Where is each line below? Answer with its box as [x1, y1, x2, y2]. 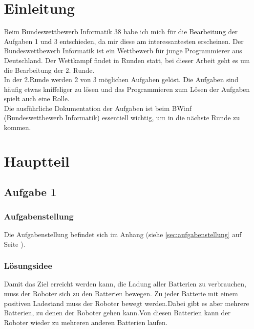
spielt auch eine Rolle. [4, 93, 70, 104]
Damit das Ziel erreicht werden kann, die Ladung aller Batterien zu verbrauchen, [4, 279, 246, 289]
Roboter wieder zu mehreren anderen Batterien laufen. [4, 317, 168, 327]
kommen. [4, 122, 31, 132]
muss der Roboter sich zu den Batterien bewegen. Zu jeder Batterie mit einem [4, 288, 238, 299]
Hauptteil [4, 151, 70, 171]
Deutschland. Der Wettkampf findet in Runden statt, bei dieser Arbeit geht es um [4, 55, 250, 65]
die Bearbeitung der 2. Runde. [4, 65, 95, 75]
